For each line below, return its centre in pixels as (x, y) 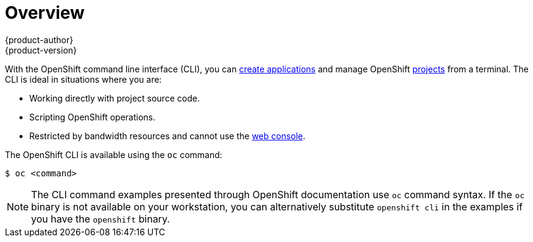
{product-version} (41, 50)
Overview (45, 13)
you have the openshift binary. (101, 219)
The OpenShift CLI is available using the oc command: (114, 154)
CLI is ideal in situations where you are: (83, 79)
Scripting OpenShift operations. (93, 117)
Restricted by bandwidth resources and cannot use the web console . (168, 136)
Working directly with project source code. (115, 98)
